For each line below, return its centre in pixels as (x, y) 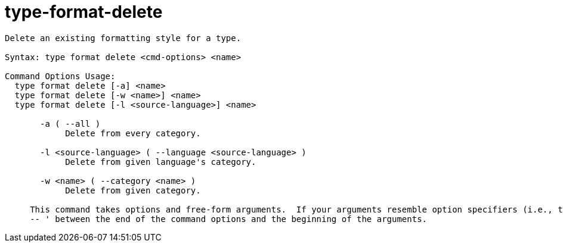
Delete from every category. (133, 133)
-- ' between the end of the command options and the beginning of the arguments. (229, 219)
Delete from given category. (133, 190)
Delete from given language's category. (161, 162)
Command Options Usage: (60, 76)
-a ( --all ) (70, 124)
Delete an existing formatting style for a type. (123, 38)
